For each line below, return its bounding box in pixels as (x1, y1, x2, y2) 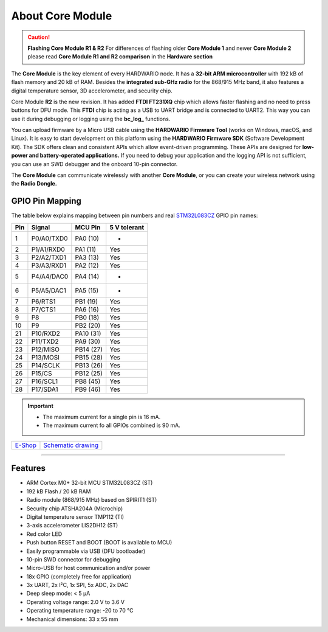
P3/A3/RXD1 (31, 261, 67, 269)
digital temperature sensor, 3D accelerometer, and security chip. (11, 87, 173, 94)
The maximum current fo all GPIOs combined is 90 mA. (43, 422, 180, 429)
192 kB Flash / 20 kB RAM (26, 487, 91, 495)
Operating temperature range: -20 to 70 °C (26, 607, 134, 614)
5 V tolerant (109, 223, 145, 231)
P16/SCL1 (31, 377, 58, 386)
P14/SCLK (31, 361, 60, 369)
